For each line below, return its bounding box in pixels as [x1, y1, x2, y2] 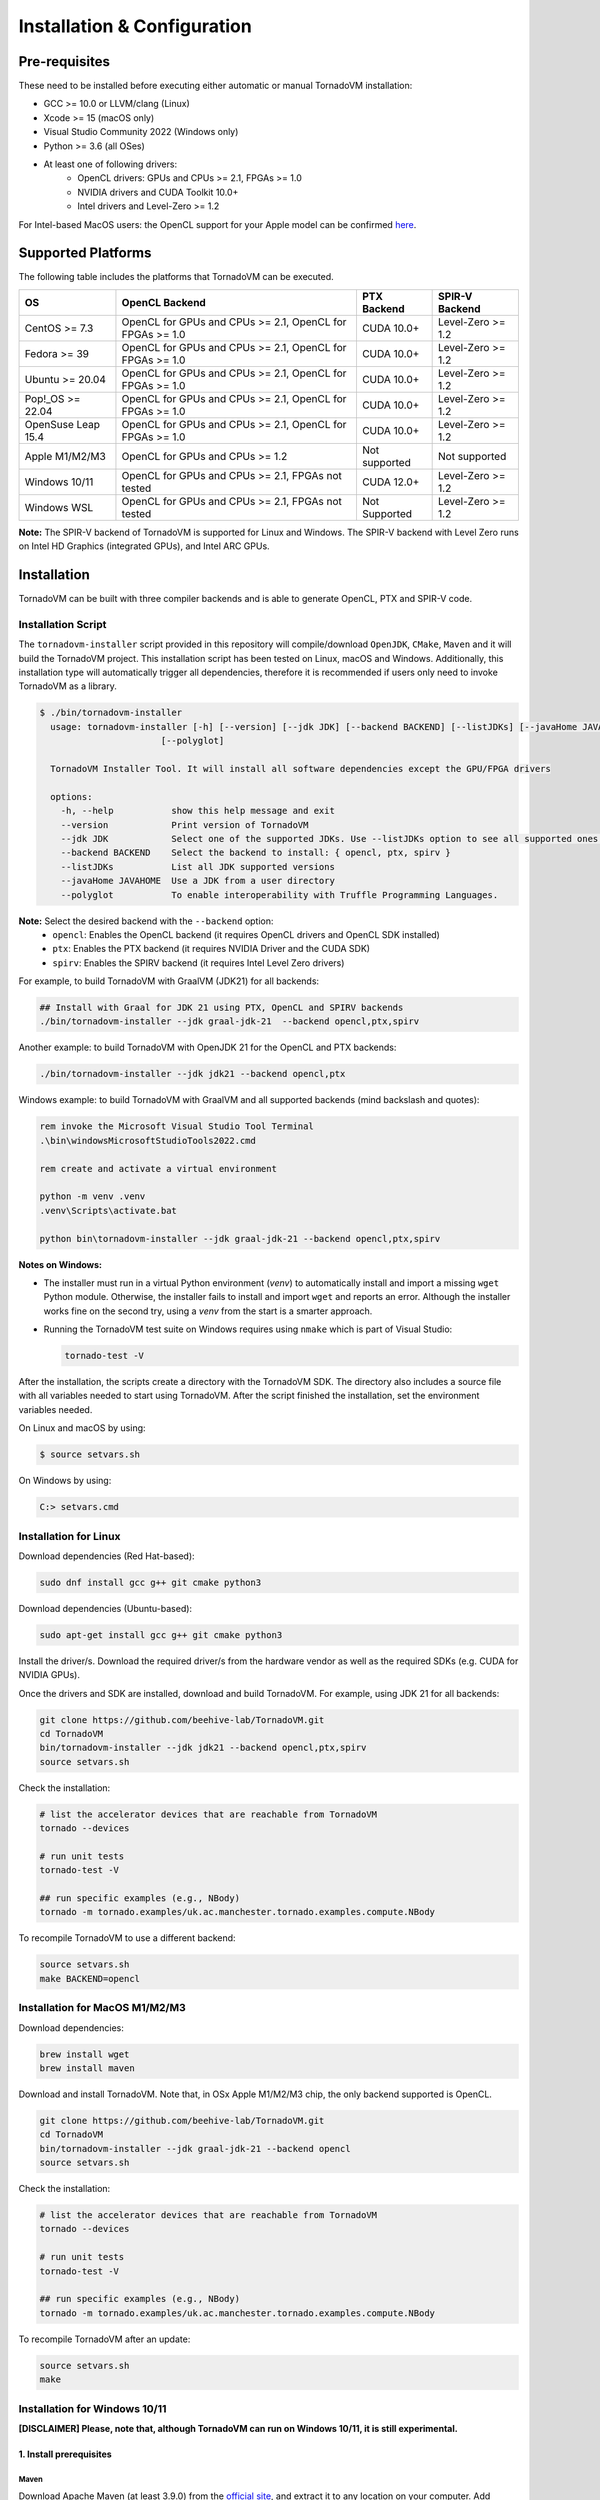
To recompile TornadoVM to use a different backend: [18, 1932, 236, 1944]
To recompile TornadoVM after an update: [18, 2333, 191, 2345]
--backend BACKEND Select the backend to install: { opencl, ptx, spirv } [60, 847, 452, 859]
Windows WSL [24, 500, 94, 514]
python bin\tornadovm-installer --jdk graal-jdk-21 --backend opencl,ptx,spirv [39, 1233, 441, 1244]
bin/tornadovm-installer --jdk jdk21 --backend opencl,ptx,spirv [39, 1742, 367, 1754]
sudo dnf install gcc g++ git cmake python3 [39, 1576, 262, 1588]
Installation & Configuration [18, 15, 252, 37]
